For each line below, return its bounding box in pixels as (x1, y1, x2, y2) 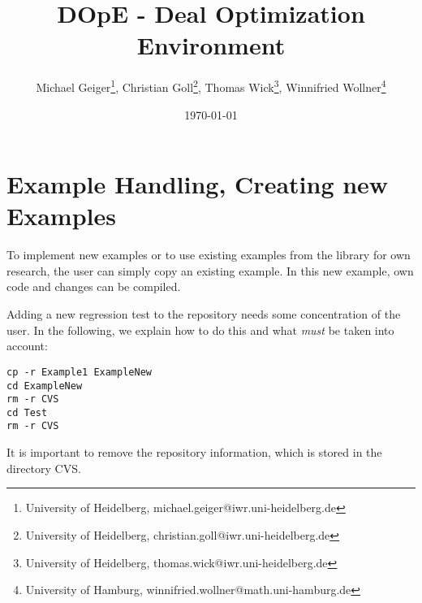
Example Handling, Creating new (6, 167, 389, 201)
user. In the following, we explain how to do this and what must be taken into (6, 321, 394, 338)
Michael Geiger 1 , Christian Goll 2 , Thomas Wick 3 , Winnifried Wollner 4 (36, 76, 386, 95)
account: (6, 337, 48, 354)
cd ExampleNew (6, 380, 83, 392)
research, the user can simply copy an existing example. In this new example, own (6, 262, 414, 279)
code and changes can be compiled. (6, 278, 181, 295)
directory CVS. (6, 459, 81, 476)
